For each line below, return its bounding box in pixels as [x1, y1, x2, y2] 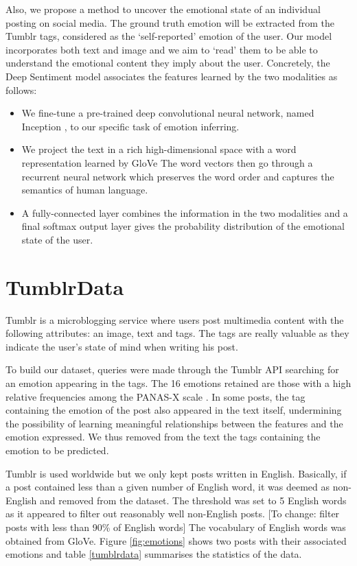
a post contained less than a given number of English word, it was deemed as [5, 480, 330, 494]
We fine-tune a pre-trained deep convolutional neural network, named [21, 106, 314, 120]
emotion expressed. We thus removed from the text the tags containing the [5, 429, 321, 444]
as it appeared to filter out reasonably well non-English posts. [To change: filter [5, 506, 340, 521]
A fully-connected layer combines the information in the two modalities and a [21, 205, 348, 220]
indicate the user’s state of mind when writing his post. [5, 339, 238, 353]
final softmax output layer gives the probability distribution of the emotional [21, 219, 345, 233]
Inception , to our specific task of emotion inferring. [21, 119, 240, 133]
